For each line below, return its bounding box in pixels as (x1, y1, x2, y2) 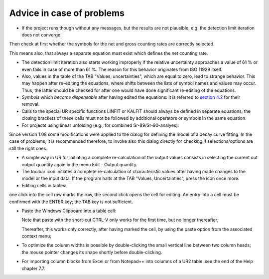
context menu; (21, 233, 52, 239)
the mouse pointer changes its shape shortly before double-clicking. (21, 249, 162, 255)
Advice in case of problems (9, 7, 125, 18)
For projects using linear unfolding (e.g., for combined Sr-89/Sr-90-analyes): (21, 122, 179, 128)
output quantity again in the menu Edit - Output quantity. (21, 161, 137, 167)
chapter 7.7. (21, 265, 45, 272)
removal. (21, 101, 40, 107)
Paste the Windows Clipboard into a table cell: (21, 208, 117, 214)
